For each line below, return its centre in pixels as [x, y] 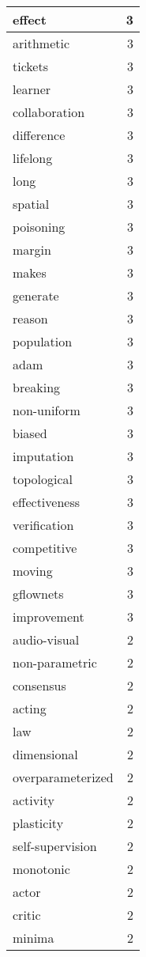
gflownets [38, 594]
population [43, 341]
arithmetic [41, 43]
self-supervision [55, 846]
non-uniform [47, 410]
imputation [43, 456]
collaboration [49, 112]
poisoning [39, 227]
